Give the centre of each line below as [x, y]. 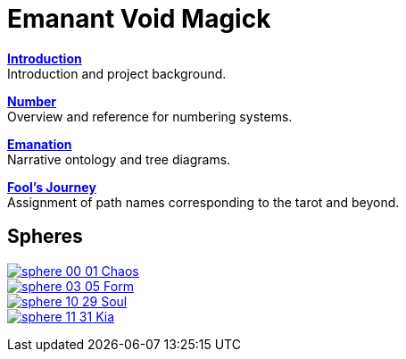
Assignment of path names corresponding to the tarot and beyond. [203, 202]
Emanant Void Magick [139, 19]
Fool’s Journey [52, 187]
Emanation [40, 144]
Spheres [45, 237]
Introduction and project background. [117, 73]
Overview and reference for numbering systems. [150, 116]
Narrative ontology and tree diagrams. [119, 159]
